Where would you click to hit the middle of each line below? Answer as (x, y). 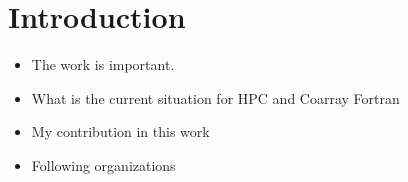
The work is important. (103, 64)
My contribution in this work (120, 131)
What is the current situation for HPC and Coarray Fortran (215, 97)
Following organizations (103, 164)
